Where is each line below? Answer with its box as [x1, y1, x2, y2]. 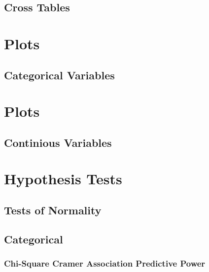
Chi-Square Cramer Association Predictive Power [4, 257, 206, 269]
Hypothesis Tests [4, 169, 122, 189]
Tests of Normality [4, 202, 102, 217]
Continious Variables [4, 135, 112, 150]
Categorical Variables [4, 67, 115, 82]
